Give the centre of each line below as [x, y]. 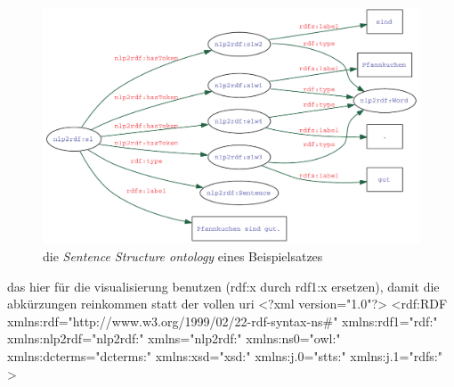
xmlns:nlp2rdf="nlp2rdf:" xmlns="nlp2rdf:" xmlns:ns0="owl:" [174, 338]
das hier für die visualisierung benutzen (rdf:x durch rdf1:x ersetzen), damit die [223, 286]
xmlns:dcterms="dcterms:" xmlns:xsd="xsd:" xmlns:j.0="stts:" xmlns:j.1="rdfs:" [225, 355]
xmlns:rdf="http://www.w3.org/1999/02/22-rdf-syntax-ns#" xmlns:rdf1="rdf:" [223, 321]
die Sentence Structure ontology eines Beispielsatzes [183, 256]
